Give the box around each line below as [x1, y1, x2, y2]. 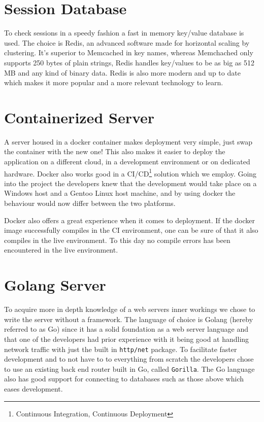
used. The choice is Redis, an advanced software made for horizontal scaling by [4, 37, 250, 48]
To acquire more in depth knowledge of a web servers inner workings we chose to [4, 304, 255, 314]
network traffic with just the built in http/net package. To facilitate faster [4, 343, 237, 354]
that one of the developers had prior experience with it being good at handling [4, 333, 249, 344]
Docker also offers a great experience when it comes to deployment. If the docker [4, 215, 255, 225]
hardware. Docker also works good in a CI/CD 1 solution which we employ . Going [4, 166, 257, 179]
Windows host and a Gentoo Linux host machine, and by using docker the [4, 188, 236, 198]
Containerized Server [4, 107, 155, 127]
